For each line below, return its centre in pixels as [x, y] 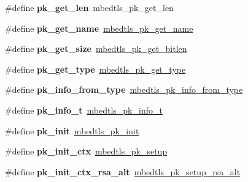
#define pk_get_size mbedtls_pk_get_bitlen [96, 49]
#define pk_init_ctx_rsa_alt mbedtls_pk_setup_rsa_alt [123, 171]
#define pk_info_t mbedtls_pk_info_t [84, 110]
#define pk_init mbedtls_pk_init [72, 130]
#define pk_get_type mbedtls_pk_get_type [95, 69]
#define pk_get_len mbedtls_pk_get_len [89, 7]
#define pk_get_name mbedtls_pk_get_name [99, 28]
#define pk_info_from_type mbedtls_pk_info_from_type [124, 89]
